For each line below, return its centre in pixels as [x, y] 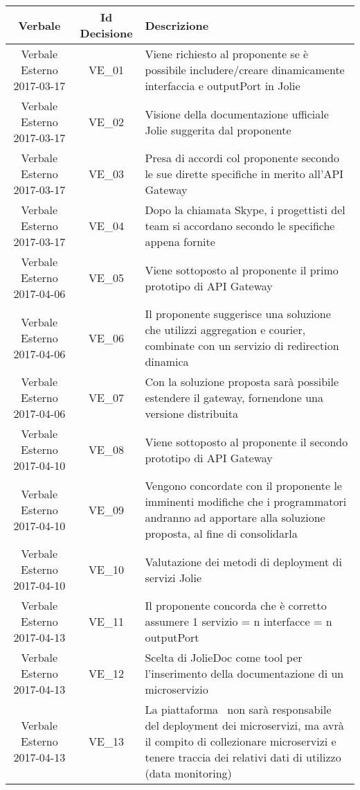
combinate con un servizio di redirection [242, 345]
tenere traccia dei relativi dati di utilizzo [243, 757]
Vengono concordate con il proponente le [243, 485]
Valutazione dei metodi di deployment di [243, 561]
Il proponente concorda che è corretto [236, 605]
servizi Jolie [173, 577]
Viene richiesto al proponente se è [227, 54]
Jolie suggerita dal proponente [218, 130]
